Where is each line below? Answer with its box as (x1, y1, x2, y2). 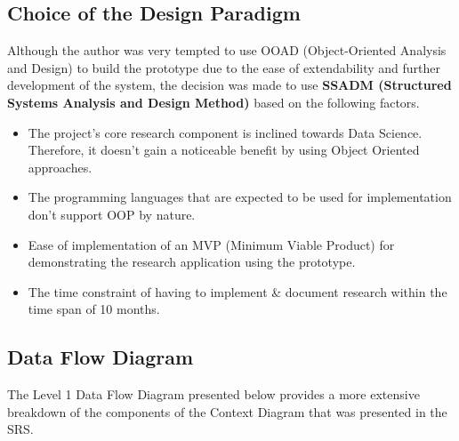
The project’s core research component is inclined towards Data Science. (28, 123, 423, 141)
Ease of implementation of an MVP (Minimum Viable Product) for (28, 235, 395, 253)
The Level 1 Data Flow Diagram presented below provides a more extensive (7, 385, 420, 404)
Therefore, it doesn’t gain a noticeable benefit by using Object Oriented (28, 140, 420, 159)
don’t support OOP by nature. (28, 204, 196, 223)
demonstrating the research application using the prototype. (28, 253, 356, 271)
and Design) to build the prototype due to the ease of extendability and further (7, 58, 441, 76)
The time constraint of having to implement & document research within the (28, 282, 447, 301)
